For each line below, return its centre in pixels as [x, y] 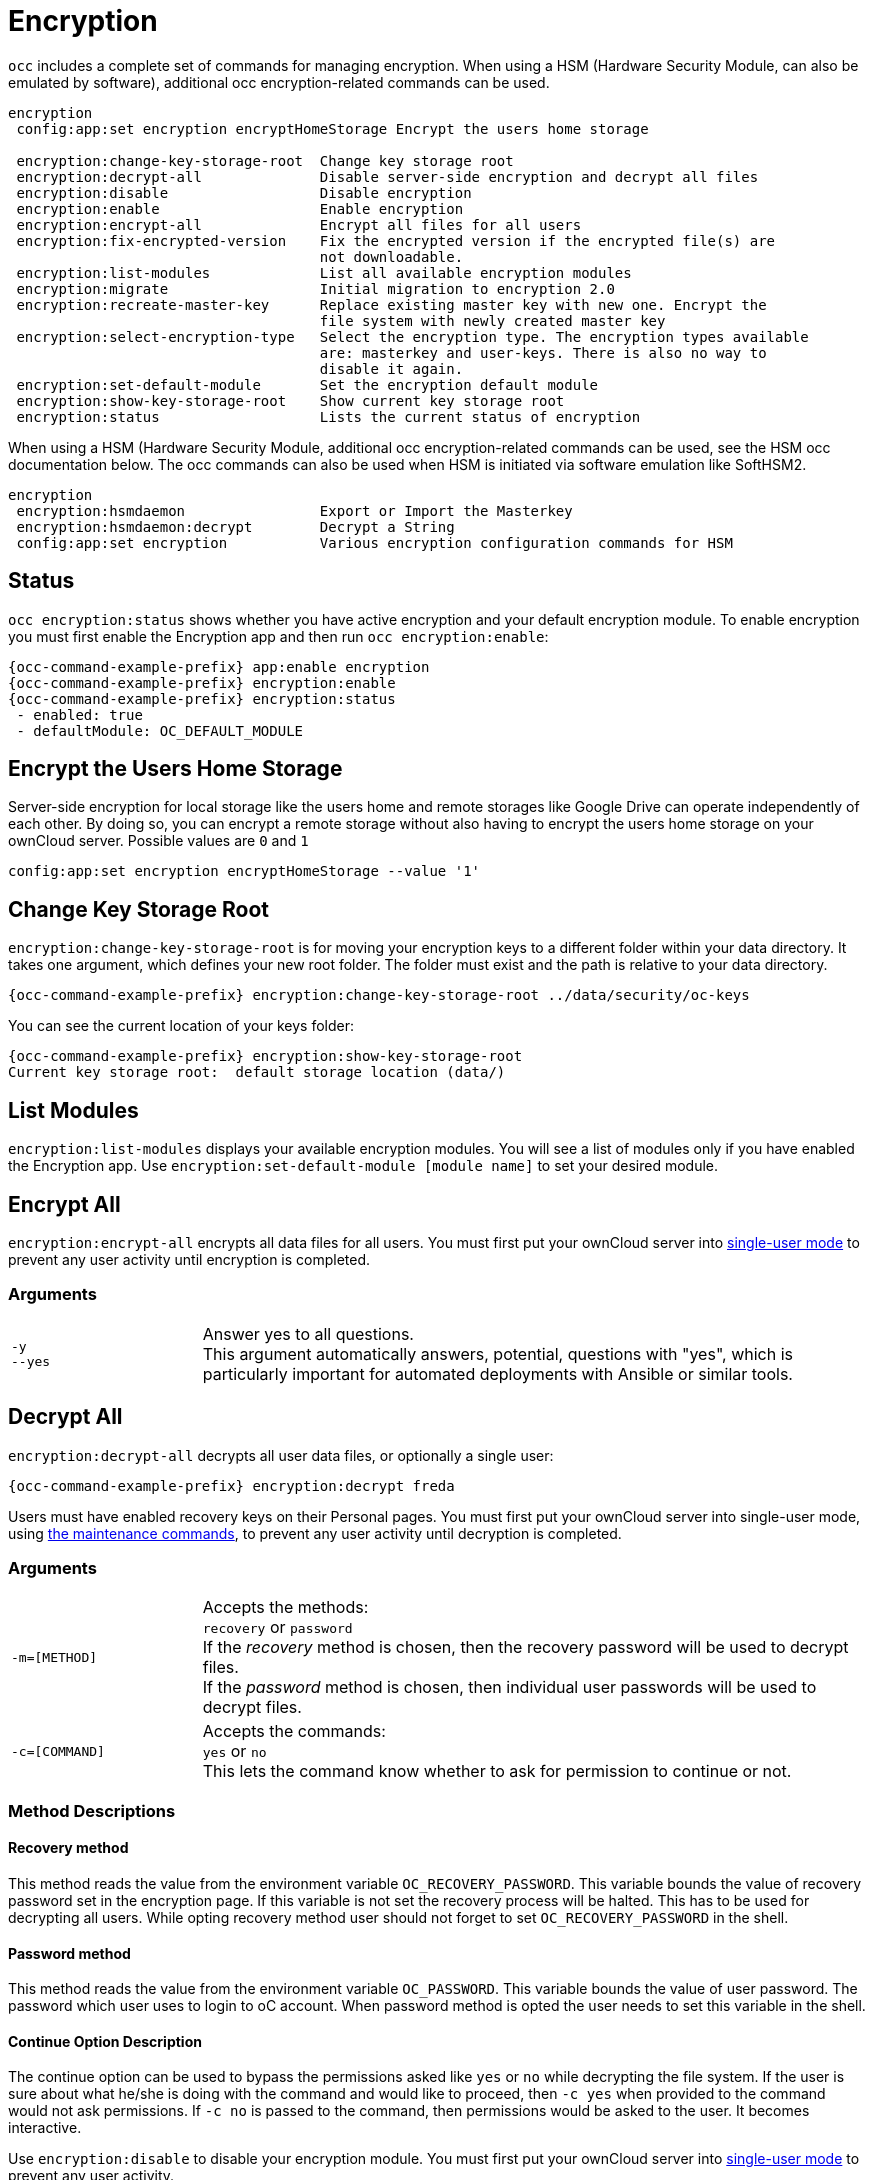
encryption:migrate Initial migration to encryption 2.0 [315, 288]
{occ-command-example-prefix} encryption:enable [202, 682]
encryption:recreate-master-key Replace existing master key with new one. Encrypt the [391, 304]
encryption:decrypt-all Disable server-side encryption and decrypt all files [387, 176]
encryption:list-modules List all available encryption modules [324, 272]
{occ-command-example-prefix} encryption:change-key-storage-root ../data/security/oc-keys [379, 995]
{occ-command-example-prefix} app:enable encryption [219, 666]
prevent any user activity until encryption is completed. [189, 1259]
